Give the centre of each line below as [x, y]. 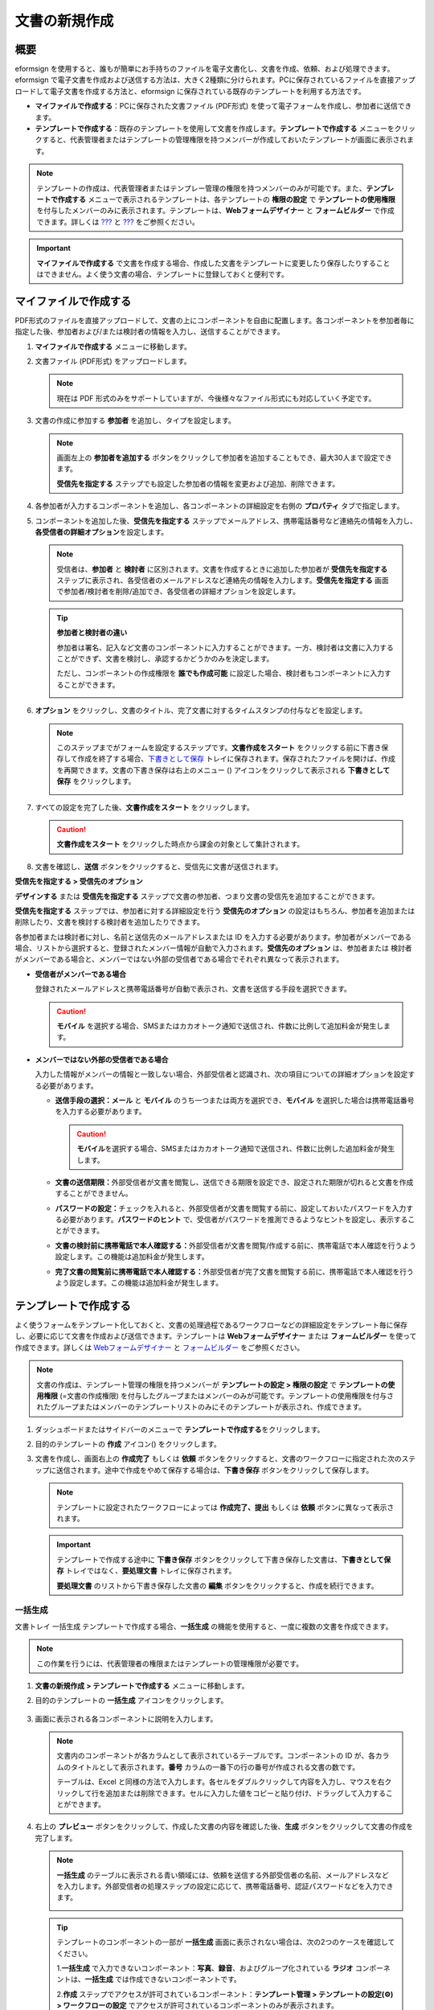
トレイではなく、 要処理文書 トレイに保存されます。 [151, 1571]
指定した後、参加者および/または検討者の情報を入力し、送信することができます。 [149, 332]
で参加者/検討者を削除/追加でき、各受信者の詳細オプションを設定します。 [178, 592]
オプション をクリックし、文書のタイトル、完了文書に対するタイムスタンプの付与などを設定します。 [201, 711]
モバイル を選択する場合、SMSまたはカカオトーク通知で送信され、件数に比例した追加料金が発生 [236, 1149]
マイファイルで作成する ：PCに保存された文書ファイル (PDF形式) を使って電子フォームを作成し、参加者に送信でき [223, 106]
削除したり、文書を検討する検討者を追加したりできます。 [110, 922]
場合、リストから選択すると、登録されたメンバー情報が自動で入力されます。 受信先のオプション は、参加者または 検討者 [213, 948]
